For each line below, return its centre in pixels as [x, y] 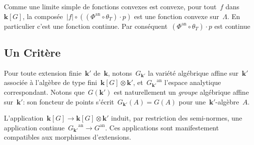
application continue [34, 127]
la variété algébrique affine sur [193, 72]
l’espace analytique [193, 82]
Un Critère [32, 52]
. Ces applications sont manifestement [162, 127]
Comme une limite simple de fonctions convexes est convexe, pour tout [110, 6]
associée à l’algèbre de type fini [51, 82]
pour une [192, 101]
